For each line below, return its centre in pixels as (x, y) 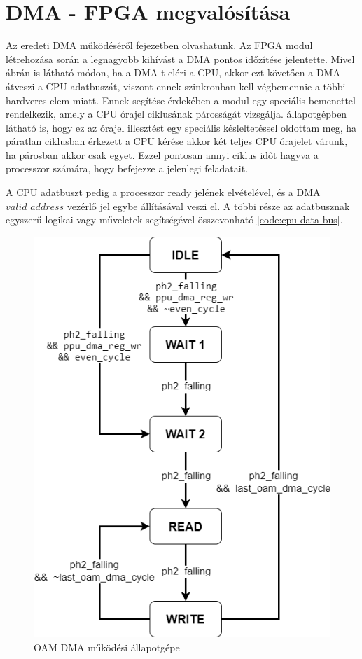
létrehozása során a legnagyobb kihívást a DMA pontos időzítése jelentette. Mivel (180, 58)
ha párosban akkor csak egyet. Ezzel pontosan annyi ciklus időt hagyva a (162, 154)
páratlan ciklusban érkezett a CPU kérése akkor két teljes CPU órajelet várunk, (177, 141)
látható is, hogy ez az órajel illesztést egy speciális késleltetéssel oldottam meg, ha (181, 127)
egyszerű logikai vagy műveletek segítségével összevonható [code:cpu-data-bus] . (174, 220)
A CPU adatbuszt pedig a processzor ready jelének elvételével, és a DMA (163, 192)
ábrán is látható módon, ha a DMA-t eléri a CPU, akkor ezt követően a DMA (173, 72)
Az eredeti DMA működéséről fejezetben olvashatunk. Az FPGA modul (159, 45)
